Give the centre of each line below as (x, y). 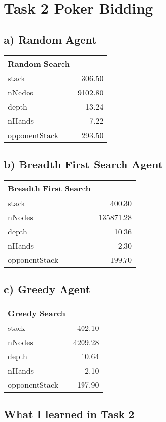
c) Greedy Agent (47, 289)
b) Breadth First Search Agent (83, 164)
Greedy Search (37, 313)
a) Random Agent (50, 39)
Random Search (39, 63)
